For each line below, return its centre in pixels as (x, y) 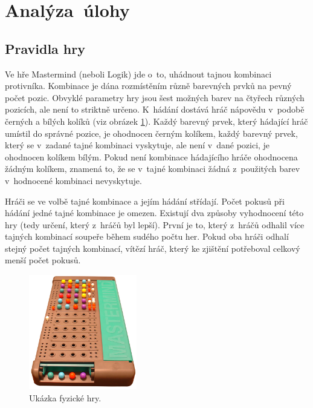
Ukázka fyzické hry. (65, 397)
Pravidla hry (45, 48)
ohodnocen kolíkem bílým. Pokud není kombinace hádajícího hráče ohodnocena (151, 156)
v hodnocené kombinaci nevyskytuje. (73, 180)
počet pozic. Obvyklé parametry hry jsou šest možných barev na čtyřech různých (155, 97)
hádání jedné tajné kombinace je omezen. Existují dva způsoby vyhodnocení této (154, 213)
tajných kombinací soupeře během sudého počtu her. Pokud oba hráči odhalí (147, 236)
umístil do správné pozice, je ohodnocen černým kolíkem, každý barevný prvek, (151, 133)
